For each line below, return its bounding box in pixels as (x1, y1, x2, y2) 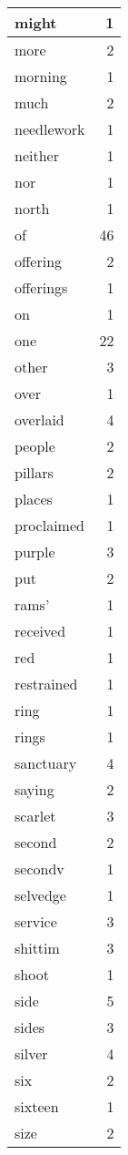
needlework (15, 118, 85, 139)
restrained (15, 673, 78, 694)
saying (15, 779, 54, 800)
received (15, 620, 66, 641)
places (15, 488, 53, 509)
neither (15, 145, 59, 166)
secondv (15, 858, 64, 879)
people (15, 435, 55, 456)
